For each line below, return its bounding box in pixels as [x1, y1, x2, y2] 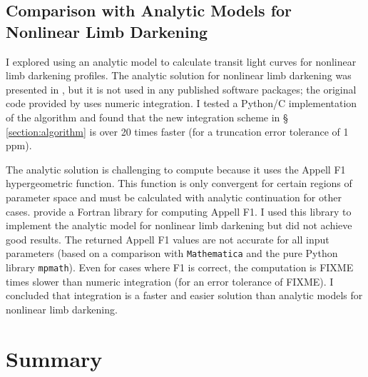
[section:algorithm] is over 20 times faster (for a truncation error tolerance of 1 [6, 124, 349, 139]
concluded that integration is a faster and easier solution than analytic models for [6, 288, 363, 303]
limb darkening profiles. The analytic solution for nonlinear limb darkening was [6, 68, 352, 83]
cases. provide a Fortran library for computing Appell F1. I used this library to [6, 203, 352, 218]
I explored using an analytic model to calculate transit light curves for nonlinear [6, 54, 357, 69]
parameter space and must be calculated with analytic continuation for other [6, 189, 342, 204]
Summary [6, 343, 103, 373]
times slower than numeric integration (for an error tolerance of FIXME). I [6, 273, 334, 288]
